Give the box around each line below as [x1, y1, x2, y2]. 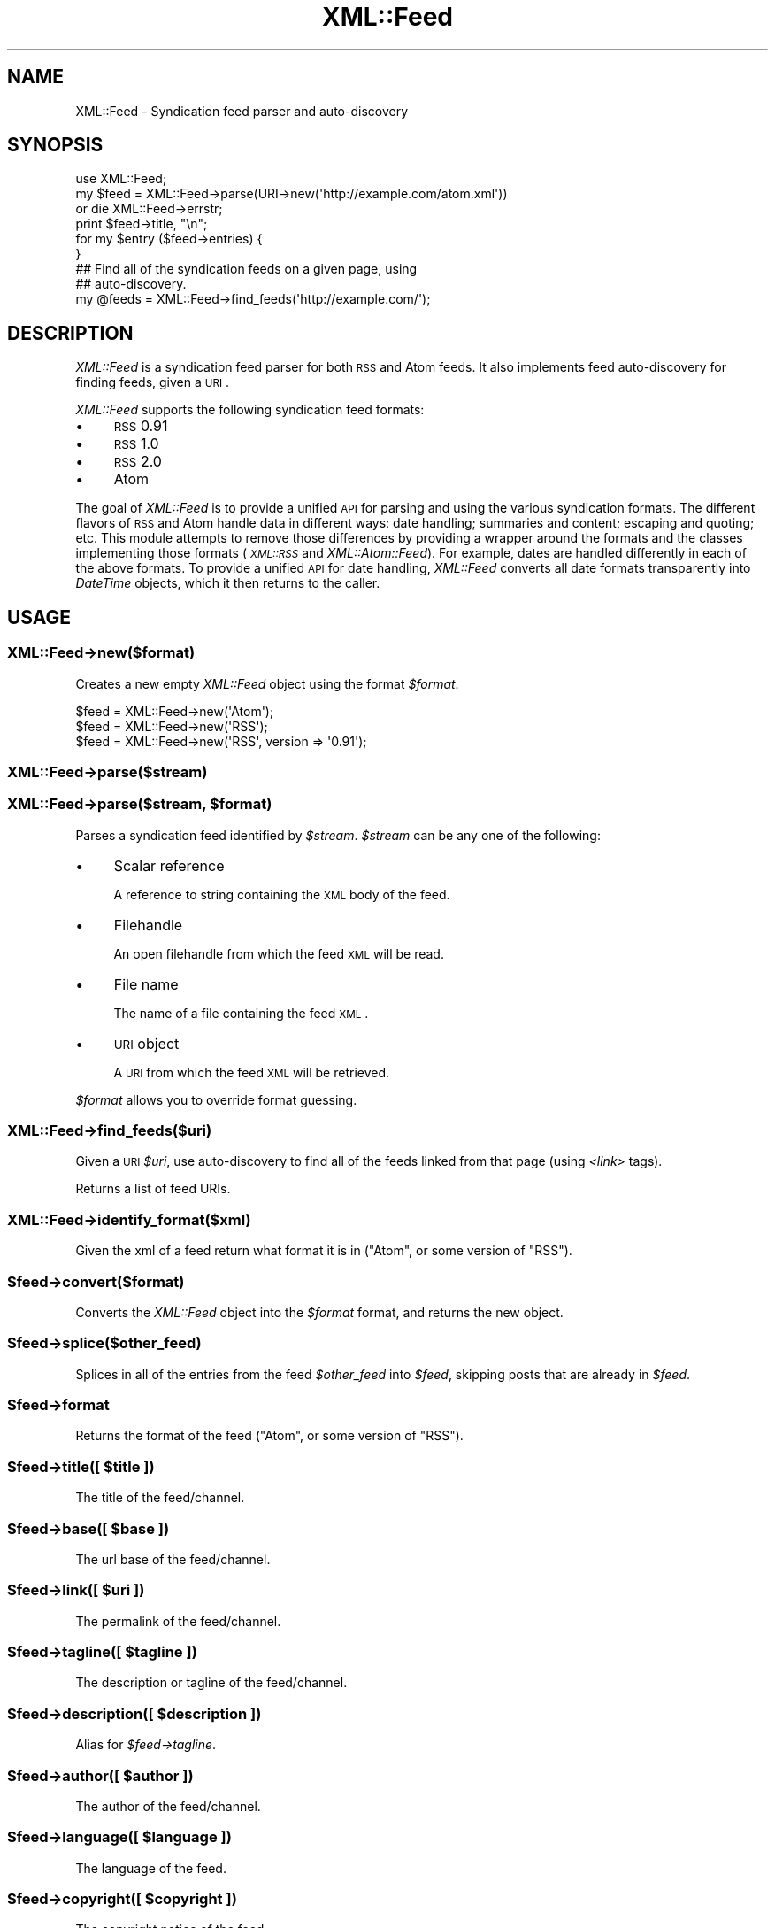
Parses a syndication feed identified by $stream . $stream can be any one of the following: [75, 827, 601, 843]
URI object [113, 1034, 180, 1053]
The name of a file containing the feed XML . [113, 1005, 369, 1021]
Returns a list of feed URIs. [75, 1181, 231, 1197]
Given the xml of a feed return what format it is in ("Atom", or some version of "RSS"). [75, 1243, 572, 1259]
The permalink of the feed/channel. [75, 1613, 281, 1629]
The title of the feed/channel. [75, 1490, 245, 1506]
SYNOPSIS [7, 134, 104, 157]
